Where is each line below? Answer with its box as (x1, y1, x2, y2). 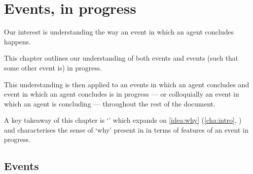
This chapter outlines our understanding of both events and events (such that (4, 53, 239, 63)
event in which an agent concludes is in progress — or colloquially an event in (4, 89, 239, 99)
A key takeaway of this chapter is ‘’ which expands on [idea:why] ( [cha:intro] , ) (4, 115, 242, 125)
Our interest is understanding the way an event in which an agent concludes (4, 27, 234, 37)
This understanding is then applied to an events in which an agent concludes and (4, 79, 250, 89)
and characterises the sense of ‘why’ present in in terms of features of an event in (4, 124, 249, 135)
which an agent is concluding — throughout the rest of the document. (4, 98, 216, 108)
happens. (4, 36, 31, 46)
